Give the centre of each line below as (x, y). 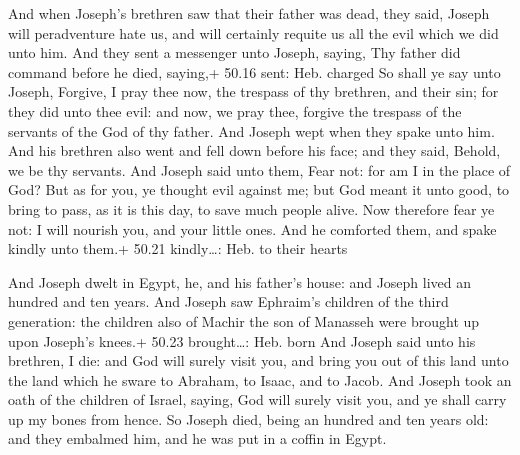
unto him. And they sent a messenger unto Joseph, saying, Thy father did (234, 52)
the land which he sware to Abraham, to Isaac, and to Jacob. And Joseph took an (260, 379)
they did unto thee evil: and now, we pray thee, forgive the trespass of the (235, 110)
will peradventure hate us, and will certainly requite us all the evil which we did (253, 32)
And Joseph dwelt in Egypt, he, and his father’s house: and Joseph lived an (240, 281)
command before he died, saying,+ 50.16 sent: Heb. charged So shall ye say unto (254, 71)
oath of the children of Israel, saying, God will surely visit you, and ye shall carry (257, 399)
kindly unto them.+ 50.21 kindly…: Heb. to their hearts (178, 248)
